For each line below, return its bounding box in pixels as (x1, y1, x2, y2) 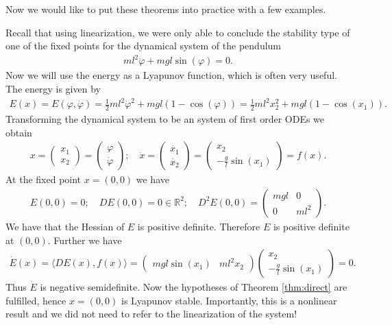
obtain (5, 125, 32, 139)
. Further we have (47, 232, 122, 247)
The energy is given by (5, 81, 101, 95)
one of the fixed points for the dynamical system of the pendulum (5, 38, 282, 53)
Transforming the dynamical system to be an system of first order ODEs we (5, 112, 325, 126)
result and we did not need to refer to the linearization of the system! (5, 306, 297, 321)
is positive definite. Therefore (137, 219, 260, 233)
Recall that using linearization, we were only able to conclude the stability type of (5, 25, 350, 39)
